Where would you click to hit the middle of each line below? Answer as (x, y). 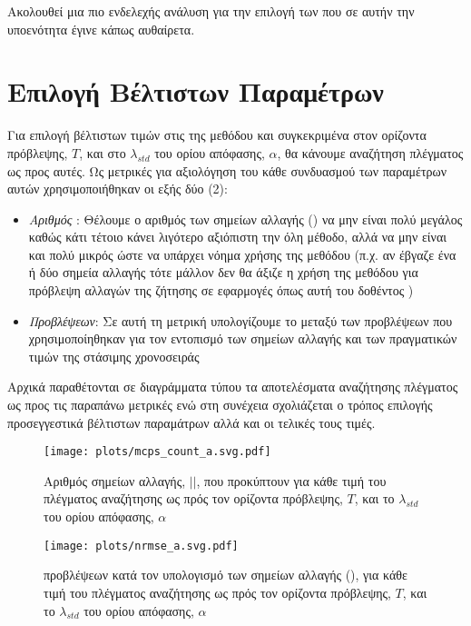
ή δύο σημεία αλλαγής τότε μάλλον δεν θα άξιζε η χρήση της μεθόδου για (223, 272)
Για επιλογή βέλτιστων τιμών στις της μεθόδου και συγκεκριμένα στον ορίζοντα (217, 135)
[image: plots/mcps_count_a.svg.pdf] (157, 452)
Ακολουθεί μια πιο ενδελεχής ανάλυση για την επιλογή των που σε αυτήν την (211, 11)
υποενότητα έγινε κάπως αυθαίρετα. (101, 29)
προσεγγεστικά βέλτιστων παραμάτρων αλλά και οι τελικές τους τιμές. (191, 422)
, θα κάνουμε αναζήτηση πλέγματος (370, 152)
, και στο (103, 152)
